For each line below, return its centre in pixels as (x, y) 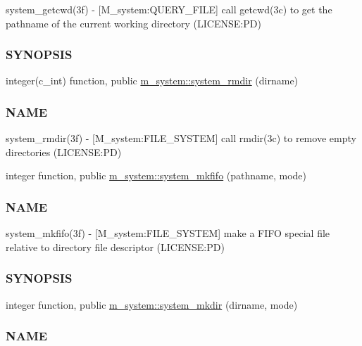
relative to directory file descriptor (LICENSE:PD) (115, 246)
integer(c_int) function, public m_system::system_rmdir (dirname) (152, 81)
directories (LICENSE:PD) (64, 152)
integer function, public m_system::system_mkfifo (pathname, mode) (156, 175)
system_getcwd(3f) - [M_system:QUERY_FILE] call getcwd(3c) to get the (169, 9)
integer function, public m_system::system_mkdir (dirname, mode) (152, 304)
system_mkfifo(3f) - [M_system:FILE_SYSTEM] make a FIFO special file (168, 233)
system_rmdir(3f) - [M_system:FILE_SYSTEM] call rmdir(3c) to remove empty (181, 138)
